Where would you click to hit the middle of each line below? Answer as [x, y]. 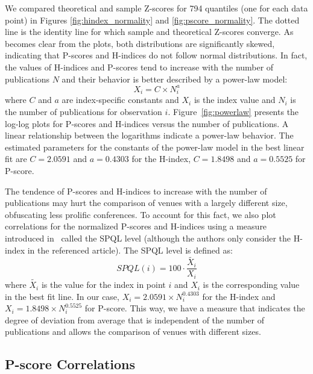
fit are [16, 159]
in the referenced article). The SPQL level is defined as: [130, 250]
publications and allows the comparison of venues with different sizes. [133, 332]
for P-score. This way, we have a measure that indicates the [195, 308]
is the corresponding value [251, 285]
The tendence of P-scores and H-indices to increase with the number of [136, 191]
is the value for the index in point [103, 285]
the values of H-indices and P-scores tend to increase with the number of [139, 67]
